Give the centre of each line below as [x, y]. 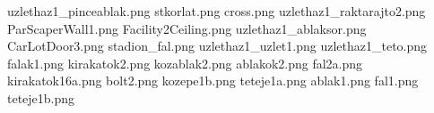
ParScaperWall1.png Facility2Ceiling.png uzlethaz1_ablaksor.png [187, 28]
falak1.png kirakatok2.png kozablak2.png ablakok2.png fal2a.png [185, 63]
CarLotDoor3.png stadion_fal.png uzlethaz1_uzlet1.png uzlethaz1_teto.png [217, 46]
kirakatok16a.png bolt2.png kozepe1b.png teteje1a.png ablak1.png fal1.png [213, 81]
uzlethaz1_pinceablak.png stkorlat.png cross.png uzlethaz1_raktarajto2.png [217, 11]
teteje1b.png [41, 97]
